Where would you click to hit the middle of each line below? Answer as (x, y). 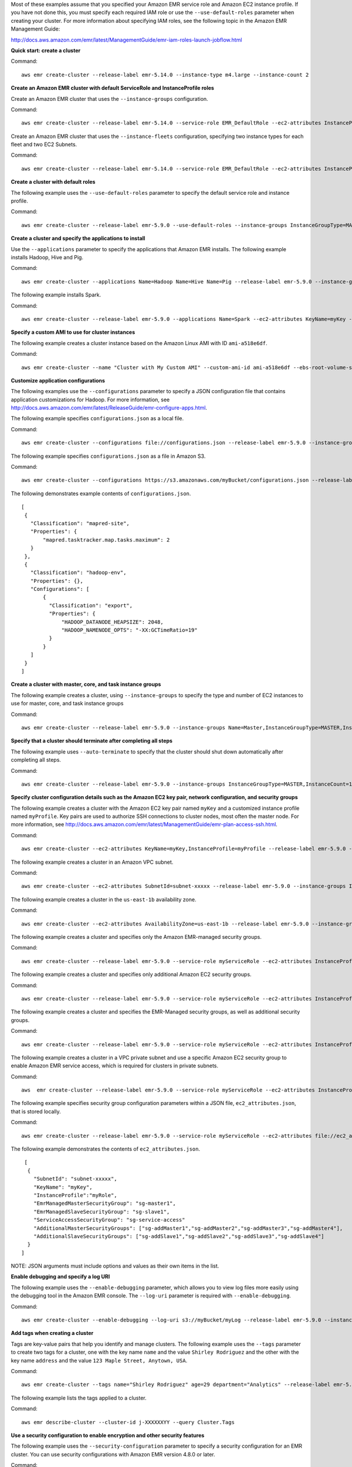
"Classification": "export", (91, 605)
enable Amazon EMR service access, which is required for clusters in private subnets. (115, 1066)
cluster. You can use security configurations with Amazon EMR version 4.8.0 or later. (113, 1454)
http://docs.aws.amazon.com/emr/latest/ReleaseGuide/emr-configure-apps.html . (109, 408)
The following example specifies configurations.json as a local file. (97, 418)
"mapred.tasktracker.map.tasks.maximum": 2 (106, 540)
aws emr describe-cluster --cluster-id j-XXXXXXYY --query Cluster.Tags (128, 1422)
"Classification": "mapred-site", (80, 523)
